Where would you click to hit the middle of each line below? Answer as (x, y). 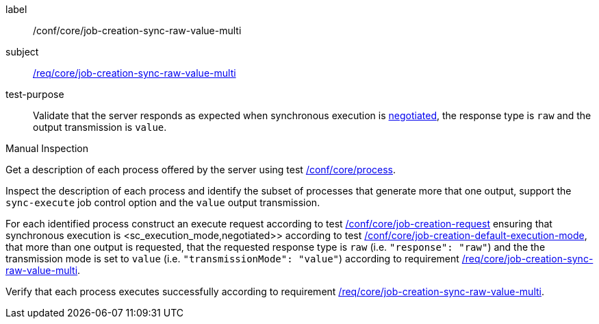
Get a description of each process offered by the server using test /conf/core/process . (201, 170)
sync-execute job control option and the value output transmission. (163, 202)
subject (22, 52)
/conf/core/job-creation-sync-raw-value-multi (137, 30)
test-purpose (35, 94)
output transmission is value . (100, 127)
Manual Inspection (47, 148)
